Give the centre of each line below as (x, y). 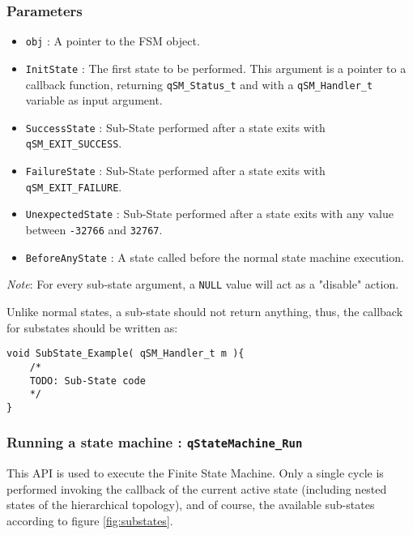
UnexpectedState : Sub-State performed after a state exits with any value (209, 214)
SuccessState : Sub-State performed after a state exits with (175, 127)
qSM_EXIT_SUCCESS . (74, 143)
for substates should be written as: (92, 327)
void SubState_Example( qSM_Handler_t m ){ (126, 354)
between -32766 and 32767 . (94, 230)
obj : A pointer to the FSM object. (113, 41)
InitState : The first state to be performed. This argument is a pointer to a (216, 68)
